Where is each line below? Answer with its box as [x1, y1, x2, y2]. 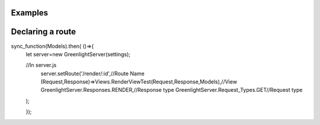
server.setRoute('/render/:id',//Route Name [40, 70, 145, 77]
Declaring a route [11, 27, 76, 37]
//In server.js [25, 62, 57, 69]
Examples [11, 8, 49, 18]
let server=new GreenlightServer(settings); [25, 50, 130, 57]
